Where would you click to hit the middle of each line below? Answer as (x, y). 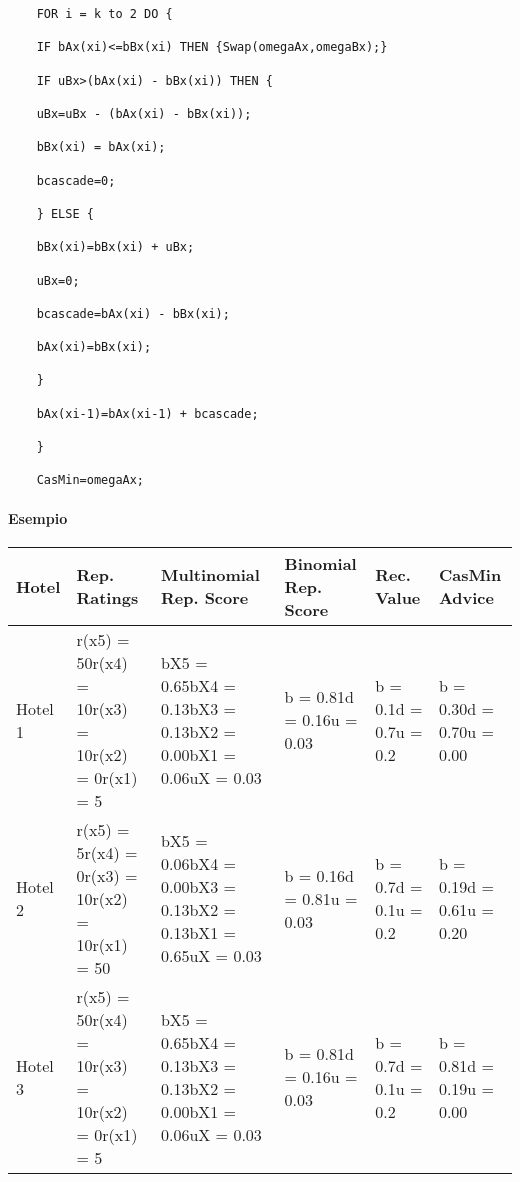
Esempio (38, 517)
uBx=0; (58, 280)
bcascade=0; (76, 180)
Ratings (107, 598)
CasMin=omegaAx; (90, 480)
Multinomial (210, 575)
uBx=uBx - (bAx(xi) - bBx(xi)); (144, 113)
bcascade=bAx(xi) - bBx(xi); (133, 313)
